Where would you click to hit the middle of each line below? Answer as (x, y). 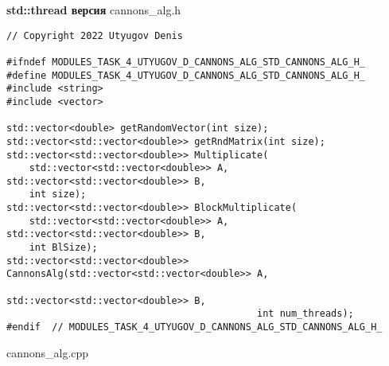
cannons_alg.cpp (48, 352)
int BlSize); (63, 248)
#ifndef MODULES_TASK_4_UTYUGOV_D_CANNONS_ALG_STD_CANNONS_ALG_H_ (186, 62)
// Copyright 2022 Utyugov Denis (95, 35)
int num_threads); (305, 314)
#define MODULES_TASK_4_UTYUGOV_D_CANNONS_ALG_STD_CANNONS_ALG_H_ (186, 75)
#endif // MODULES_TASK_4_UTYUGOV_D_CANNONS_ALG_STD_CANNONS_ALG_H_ (194, 327)
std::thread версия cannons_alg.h (94, 10)
